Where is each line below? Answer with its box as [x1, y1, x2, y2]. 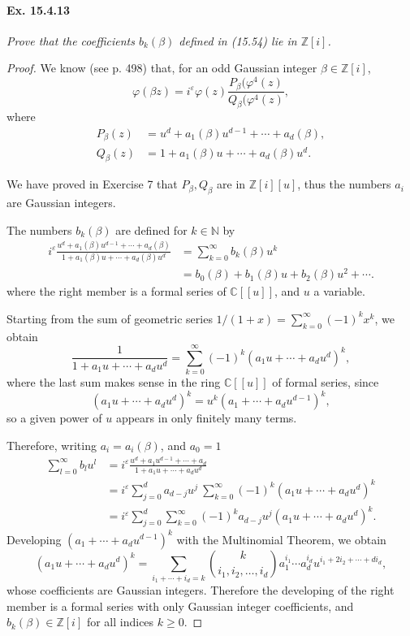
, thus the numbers [297, 175, 391, 193]
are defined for [115, 221, 188, 238]
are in [217, 175, 246, 193]
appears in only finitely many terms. [115, 409, 297, 426]
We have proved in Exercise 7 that [6, 175, 178, 193]
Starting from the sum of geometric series [6, 309, 213, 327]
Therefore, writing [6, 436, 97, 453]
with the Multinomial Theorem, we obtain [176, 530, 386, 547]
